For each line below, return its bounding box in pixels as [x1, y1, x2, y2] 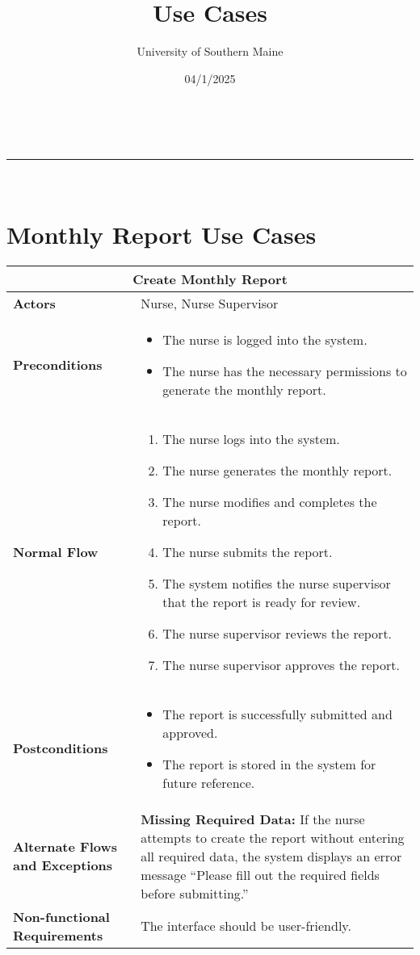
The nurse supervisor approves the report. [162, 655, 400, 674]
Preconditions [13, 354, 103, 374]
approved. [162, 723, 218, 742]
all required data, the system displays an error [141, 846, 402, 865]
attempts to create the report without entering [141, 827, 405, 847]
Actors [13, 293, 56, 312]
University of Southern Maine [136, 43, 283, 60]
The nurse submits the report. [162, 542, 333, 561]
